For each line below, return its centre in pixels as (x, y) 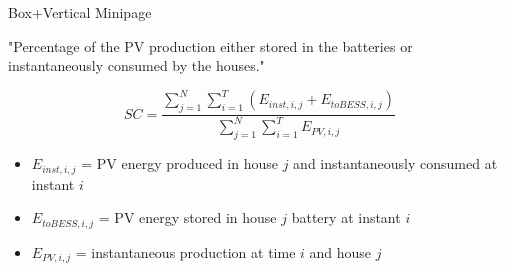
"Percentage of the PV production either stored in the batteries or (210, 45)
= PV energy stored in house (187, 217)
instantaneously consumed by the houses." (136, 65)
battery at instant (346, 217)
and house (340, 251)
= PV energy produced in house (179, 163)
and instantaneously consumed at (395, 163)
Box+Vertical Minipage (80, 12)
